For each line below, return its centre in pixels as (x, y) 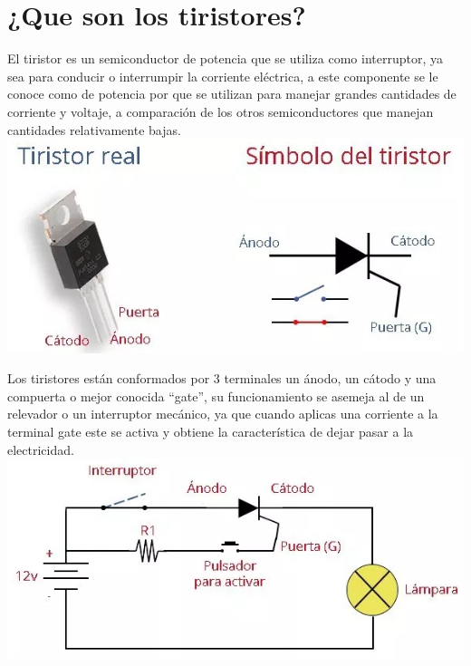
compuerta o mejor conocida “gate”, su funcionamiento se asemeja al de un (216, 396)
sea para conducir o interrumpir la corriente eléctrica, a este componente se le (223, 76)
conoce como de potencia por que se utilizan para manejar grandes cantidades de (232, 94)
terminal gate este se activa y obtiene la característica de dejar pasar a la (211, 432)
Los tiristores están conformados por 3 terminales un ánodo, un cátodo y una (222, 378)
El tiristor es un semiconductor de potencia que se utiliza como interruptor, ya (226, 58)
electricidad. (41, 449)
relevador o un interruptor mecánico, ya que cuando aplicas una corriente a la (223, 414)
